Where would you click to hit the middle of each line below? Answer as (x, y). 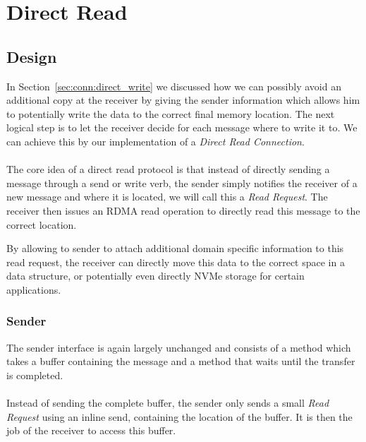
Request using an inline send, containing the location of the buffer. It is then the (179, 416)
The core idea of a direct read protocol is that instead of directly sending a (168, 169)
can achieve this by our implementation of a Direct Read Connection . (155, 141)
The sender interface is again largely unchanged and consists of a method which (179, 347)
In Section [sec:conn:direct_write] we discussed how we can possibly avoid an (174, 86)
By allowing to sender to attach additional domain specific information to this (175, 248)
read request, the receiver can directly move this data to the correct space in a (176, 262)
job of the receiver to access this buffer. (91, 430)
